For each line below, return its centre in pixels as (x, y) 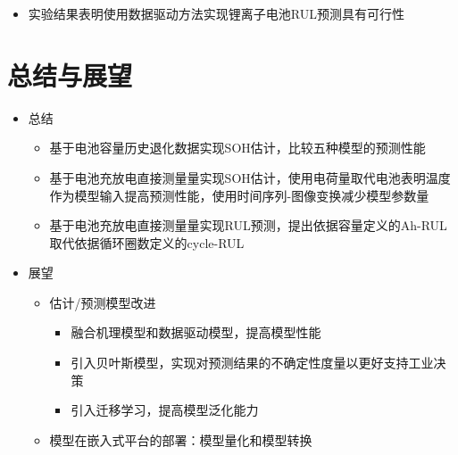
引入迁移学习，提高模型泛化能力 (165, 410)
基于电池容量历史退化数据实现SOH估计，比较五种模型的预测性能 (237, 148)
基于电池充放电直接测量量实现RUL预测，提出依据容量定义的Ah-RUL (248, 225)
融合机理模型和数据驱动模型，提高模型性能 (196, 332)
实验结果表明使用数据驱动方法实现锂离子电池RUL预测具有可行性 (216, 13)
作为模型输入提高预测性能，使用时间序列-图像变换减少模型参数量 (239, 195)
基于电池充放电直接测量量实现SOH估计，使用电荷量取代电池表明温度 (250, 177)
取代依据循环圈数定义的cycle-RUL (147, 242)
